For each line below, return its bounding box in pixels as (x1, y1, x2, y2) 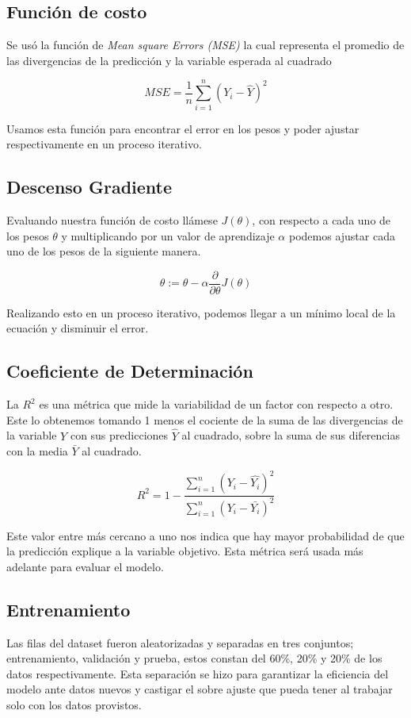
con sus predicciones (70, 427, 169, 443)
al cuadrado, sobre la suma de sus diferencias (181, 427, 400, 443)
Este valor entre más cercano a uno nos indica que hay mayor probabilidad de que (6, 527, 405, 543)
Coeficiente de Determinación (6, 359, 253, 383)
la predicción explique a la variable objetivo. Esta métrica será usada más (6, 543, 363, 559)
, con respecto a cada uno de (252, 211, 391, 228)
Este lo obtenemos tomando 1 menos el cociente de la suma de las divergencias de (6, 411, 403, 428)
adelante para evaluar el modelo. (6, 558, 164, 574)
